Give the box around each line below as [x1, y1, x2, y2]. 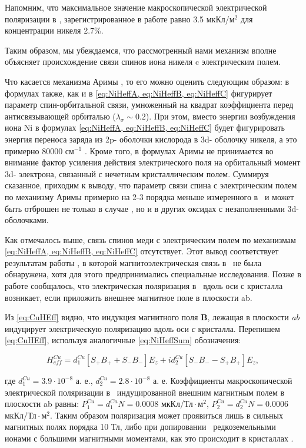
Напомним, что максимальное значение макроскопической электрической [5, 1, 267, 13]
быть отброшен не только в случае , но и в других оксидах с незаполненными [5, 202, 285, 214]
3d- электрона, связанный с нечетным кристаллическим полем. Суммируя [5, 167, 269, 180]
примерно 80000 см [5, 144, 74, 157]
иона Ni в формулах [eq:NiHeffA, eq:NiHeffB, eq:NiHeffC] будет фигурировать [5, 121, 285, 134]
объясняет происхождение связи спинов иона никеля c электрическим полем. [5, 55, 281, 68]
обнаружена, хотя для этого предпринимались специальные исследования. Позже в [5, 268, 301, 280]
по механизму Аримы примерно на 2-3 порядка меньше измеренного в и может [5, 190, 294, 203]
